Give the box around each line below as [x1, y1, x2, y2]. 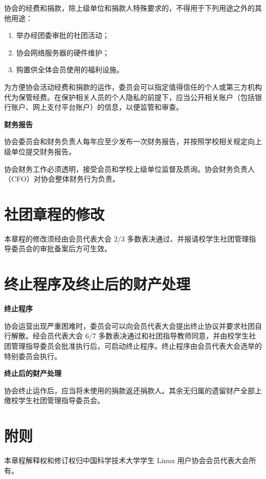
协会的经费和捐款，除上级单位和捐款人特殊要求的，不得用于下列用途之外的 [4, 3, 255, 13]
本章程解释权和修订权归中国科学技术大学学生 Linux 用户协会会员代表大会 [4, 455, 249, 466]
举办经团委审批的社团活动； [16, 30, 109, 41]
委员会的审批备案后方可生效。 [11, 243, 112, 254]
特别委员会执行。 [4, 350, 61, 361]
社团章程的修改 [4, 203, 105, 224]
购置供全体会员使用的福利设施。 [16, 64, 124, 75]
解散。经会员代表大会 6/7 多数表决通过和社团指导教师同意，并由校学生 [11, 330, 249, 341]
